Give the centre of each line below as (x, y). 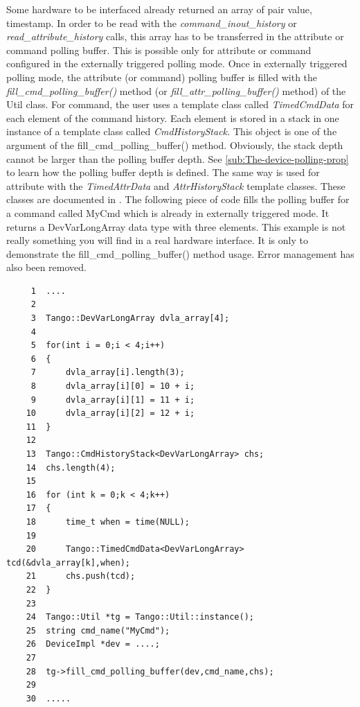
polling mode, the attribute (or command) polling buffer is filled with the (162, 77)
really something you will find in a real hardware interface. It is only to (157, 240)
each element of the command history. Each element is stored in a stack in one (173, 117)
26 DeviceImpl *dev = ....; (93, 644)
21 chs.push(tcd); (81, 576)
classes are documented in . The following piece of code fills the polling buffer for (178, 199)
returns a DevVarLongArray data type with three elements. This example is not (176, 226)
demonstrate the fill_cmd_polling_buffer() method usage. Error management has (180, 253)
